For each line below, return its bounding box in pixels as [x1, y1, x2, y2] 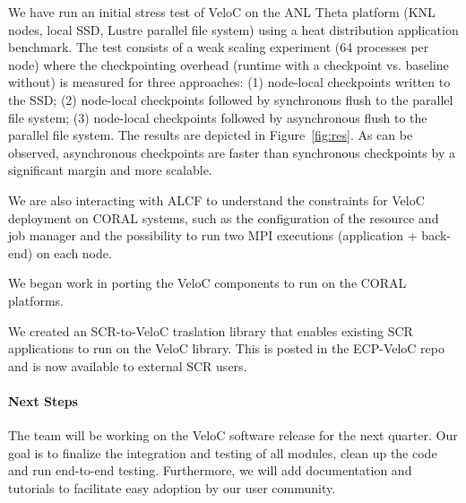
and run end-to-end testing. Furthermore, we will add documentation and [8, 461, 412, 480]
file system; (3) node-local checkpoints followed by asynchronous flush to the [8, 108, 427, 126]
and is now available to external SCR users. [8, 356, 247, 375]
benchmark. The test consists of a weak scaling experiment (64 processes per [8, 38, 429, 56]
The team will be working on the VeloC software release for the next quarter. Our [8, 426, 458, 445]
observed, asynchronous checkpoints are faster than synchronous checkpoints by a [8, 143, 455, 161]
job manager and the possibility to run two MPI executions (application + [8, 226, 418, 245]
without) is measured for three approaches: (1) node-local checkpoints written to [8, 73, 451, 91]
